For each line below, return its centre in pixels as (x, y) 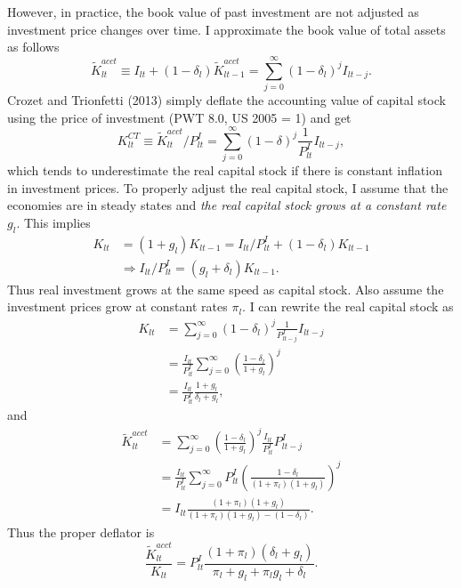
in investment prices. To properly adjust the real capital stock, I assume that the (228, 187)
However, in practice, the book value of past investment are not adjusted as (213, 12)
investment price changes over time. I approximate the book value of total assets (226, 29)
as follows (33, 47)
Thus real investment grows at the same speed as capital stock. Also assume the (226, 289)
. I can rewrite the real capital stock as (348, 306)
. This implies (53, 222)
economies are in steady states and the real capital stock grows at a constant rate (227, 205)
